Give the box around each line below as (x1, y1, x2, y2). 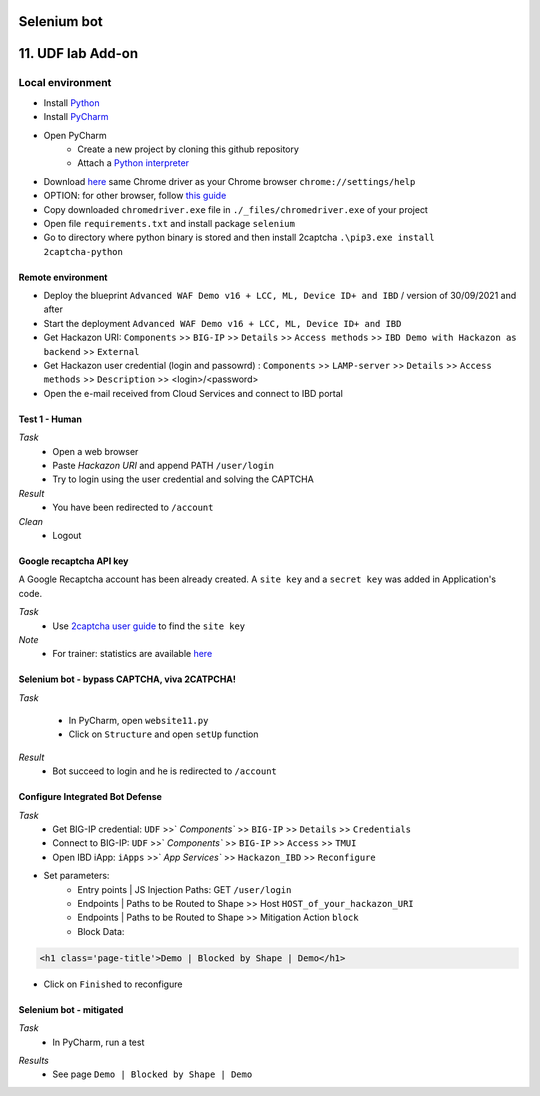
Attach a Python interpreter (77, 157, 190, 169)
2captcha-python (43, 246, 124, 257)
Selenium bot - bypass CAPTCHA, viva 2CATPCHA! (18, 673, 237, 685)
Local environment (18, 76, 112, 90)
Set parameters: (43, 870, 110, 882)
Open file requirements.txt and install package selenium (43, 217, 295, 229)
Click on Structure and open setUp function (68, 728, 259, 740)
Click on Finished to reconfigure (43, 978, 183, 990)
